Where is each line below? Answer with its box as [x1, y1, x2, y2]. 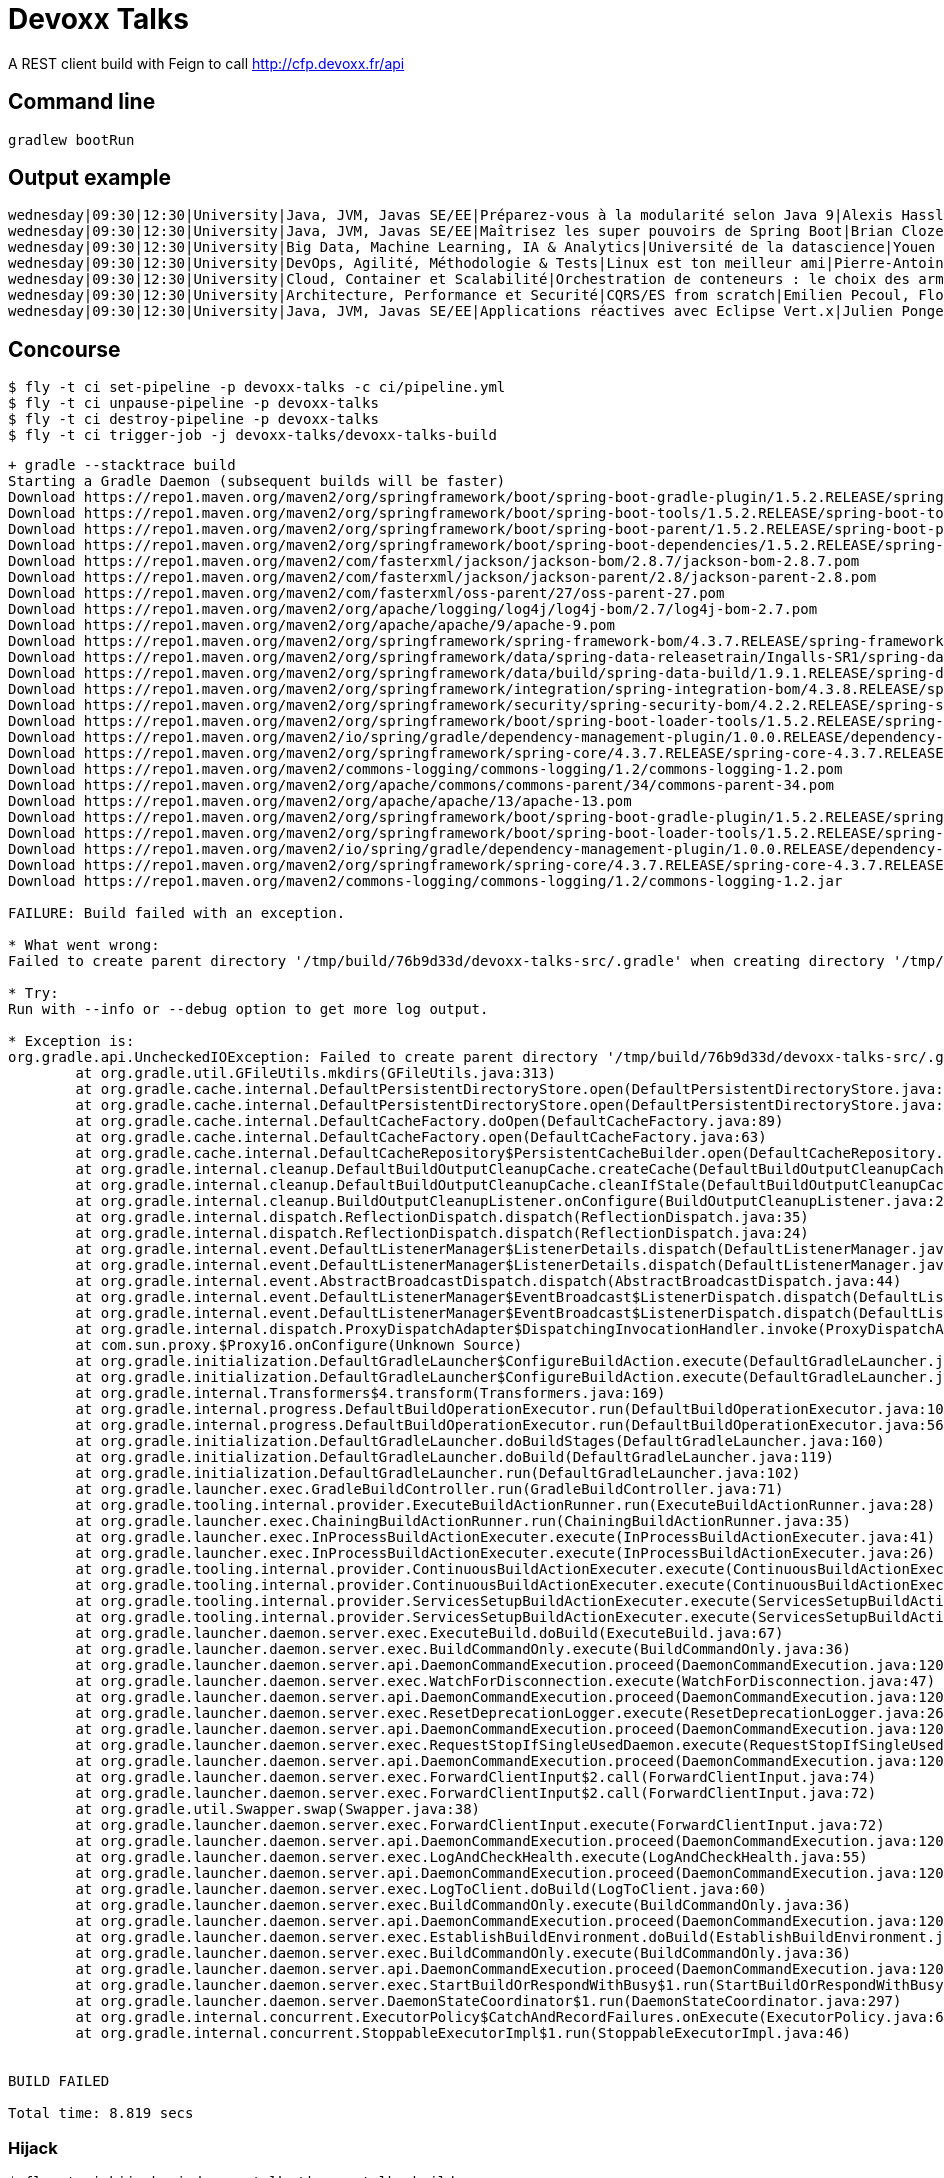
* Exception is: [8, 1033, 135, 1050]
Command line [8, 89, 156, 115]
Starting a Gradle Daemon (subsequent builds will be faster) [8, 473, 506, 490]
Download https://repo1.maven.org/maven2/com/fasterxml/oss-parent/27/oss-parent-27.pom [8, 585, 725, 602]
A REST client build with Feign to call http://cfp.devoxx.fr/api [8, 54, 405, 72]
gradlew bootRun [8, 131, 135, 148]
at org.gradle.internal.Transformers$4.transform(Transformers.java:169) [75, 1385, 666, 1402]
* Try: [8, 985, 59, 1002]
